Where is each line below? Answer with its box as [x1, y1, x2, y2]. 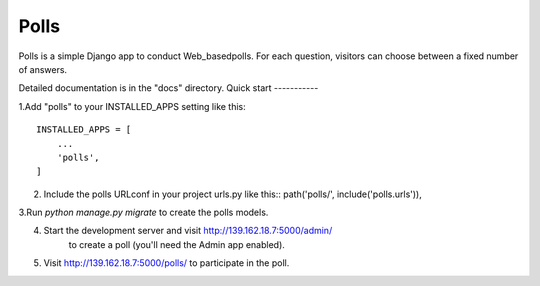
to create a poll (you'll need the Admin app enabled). [68, 238, 285, 250]
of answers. [18, 63, 68, 75]
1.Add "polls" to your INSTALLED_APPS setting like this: [18, 100, 247, 112]
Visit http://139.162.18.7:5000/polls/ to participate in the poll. [43, 257, 290, 269]
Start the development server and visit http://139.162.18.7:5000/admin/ [43, 225, 333, 237]
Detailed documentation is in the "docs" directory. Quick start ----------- [18, 82, 319, 94]
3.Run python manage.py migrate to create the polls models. [18, 206, 269, 219]
